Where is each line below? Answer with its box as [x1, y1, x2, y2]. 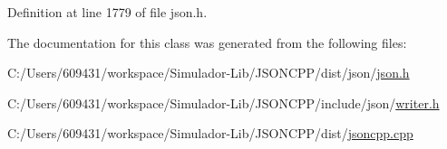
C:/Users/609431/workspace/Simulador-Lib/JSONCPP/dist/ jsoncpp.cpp [7, 124, 413, 143]
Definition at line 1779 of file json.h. [7, 3, 208, 21]
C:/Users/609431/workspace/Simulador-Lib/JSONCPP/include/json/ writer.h [7, 93, 440, 112]
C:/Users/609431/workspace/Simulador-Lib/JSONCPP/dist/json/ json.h [7, 63, 410, 82]
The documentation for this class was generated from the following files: [7, 33, 407, 51]
